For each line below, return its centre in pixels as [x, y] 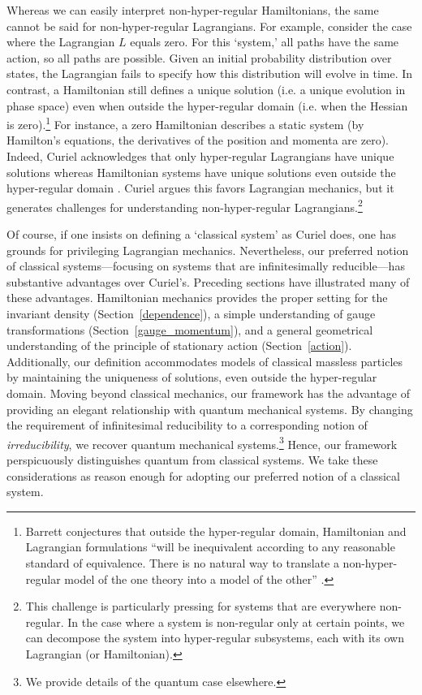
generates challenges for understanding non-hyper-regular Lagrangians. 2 [185, 205]
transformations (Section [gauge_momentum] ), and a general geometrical [190, 329]
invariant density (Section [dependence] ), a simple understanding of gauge [191, 313]
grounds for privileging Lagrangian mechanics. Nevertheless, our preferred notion [208, 250]
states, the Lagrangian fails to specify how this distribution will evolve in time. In [210, 73]
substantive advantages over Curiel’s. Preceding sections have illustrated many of [208, 281]
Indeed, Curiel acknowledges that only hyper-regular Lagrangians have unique [200, 156]
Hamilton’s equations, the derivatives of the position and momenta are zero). [198, 140]
